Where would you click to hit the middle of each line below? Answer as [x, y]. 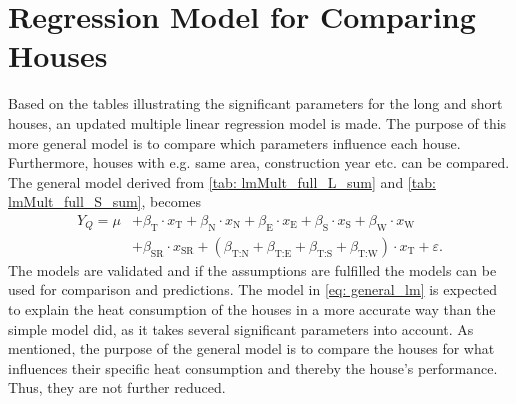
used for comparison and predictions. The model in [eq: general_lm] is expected [252, 289]
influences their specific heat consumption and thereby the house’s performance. [253, 367]
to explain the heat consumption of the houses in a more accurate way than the [252, 308]
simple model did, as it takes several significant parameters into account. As [241, 328]
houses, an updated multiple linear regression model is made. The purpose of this [257, 122]
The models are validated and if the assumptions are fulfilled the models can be [252, 269]
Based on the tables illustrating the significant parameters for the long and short [255, 103]
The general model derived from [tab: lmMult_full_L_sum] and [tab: [222, 181]
